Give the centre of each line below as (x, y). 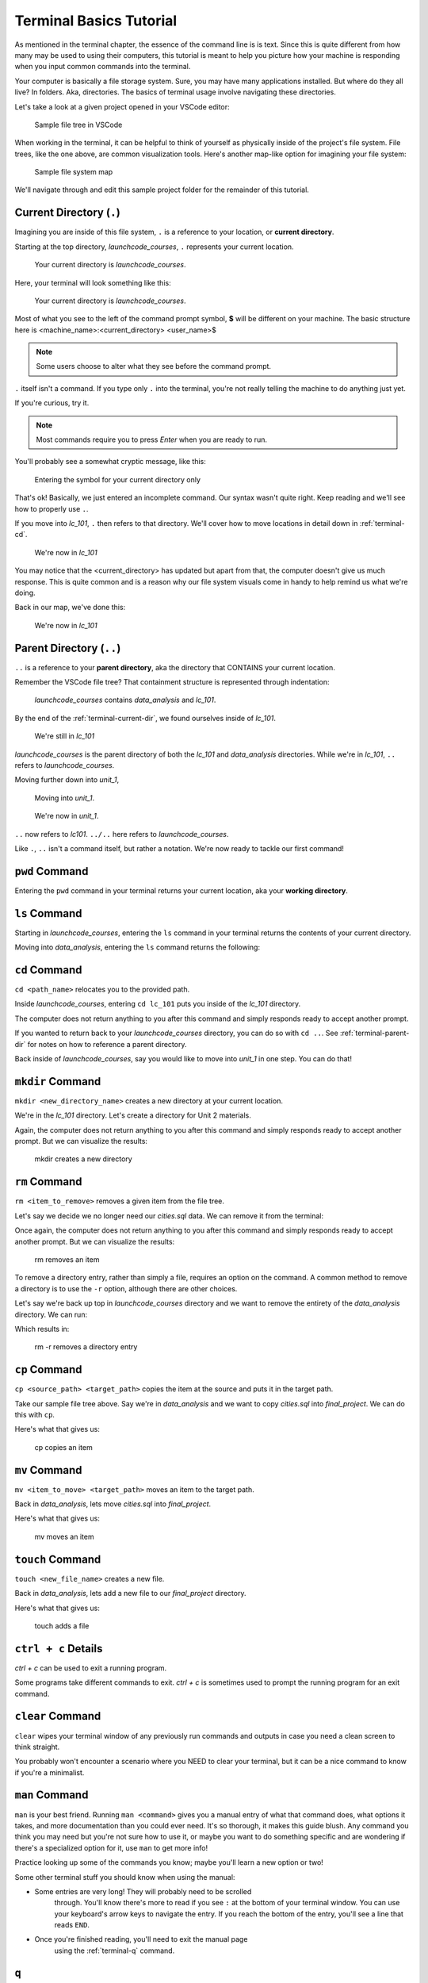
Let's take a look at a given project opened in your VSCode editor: (122, 106)
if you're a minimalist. (50, 1772)
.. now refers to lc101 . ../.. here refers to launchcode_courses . (122, 834)
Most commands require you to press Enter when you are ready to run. (151, 439)
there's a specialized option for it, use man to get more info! (111, 1847)
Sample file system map (74, 172)
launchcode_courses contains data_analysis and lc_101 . (125, 700)
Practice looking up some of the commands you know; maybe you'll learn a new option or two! (169, 1862)
